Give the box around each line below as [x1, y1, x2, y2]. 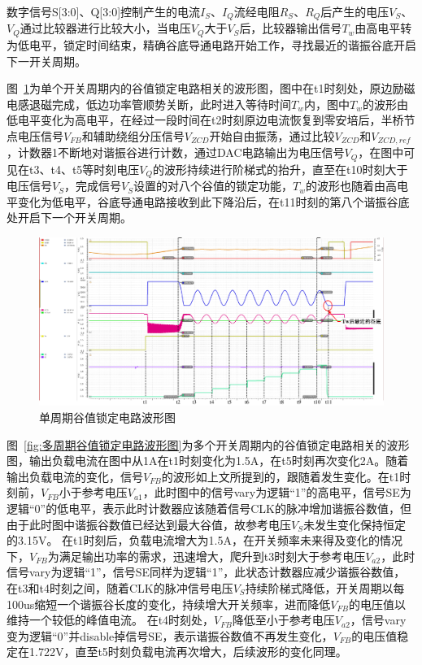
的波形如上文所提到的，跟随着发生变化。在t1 [161, 467, 400, 485]
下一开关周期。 [7, 52, 86, 69]
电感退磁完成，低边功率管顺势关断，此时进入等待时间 [7, 95, 291, 112]
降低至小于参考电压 [232, 611, 335, 628]
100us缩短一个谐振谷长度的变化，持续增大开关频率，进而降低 [7, 595, 331, 612]
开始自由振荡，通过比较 [209, 127, 335, 144]
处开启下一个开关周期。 [7, 209, 132, 226]
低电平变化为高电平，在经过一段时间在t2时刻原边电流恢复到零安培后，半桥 [7, 111, 404, 128]
